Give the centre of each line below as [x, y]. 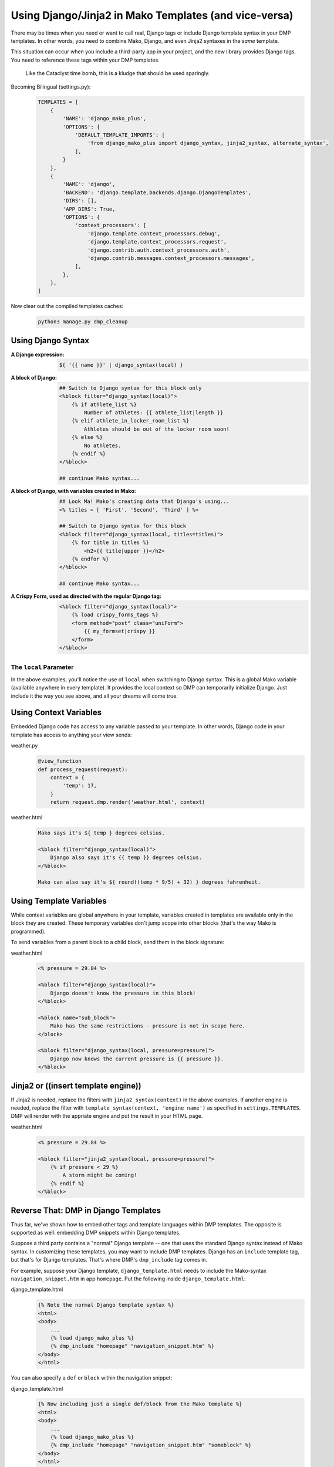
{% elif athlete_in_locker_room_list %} [130, 421]
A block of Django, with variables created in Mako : [73, 491]
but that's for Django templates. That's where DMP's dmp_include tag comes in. [109, 1260]
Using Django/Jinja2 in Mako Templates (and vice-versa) [152, 15]
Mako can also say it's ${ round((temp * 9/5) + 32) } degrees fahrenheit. [149, 882]
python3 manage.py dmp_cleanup [83, 322]
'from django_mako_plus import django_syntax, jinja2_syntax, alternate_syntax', [208, 143]
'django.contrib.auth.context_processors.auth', [158, 250]
